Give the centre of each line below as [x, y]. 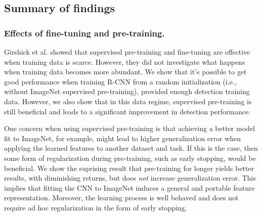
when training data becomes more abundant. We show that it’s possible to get [125, 72]
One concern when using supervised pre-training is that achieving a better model [129, 128]
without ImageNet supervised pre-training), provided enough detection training [127, 91]
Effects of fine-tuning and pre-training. [84, 33]
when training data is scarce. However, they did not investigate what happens [125, 61]
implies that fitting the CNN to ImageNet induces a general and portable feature [129, 187]
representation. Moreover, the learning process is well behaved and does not [121, 198]
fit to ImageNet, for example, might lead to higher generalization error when [123, 138]
